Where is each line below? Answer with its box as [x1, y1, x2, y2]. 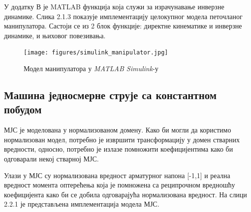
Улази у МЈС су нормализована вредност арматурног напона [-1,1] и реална [4, 170, 230, 180]
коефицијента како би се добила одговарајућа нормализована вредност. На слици [4, 189, 247, 199]
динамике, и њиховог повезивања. [4, 30, 106, 40]
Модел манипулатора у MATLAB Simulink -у [24, 63, 158, 74]
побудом [4, 102, 42, 117]
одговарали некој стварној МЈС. [4, 154, 99, 163]
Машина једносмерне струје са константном [4, 87, 217, 103]
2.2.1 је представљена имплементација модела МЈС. [4, 199, 159, 209]
